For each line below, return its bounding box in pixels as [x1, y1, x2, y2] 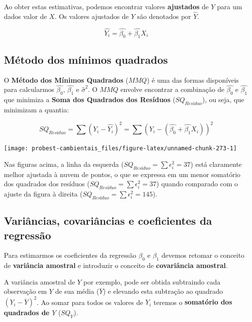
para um [217, 1, 242, 11]
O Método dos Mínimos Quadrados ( [4, 74, 129, 85]
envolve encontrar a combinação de [120, 84, 224, 94]
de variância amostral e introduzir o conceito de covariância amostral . [4, 260, 228, 270]
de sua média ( [55, 286, 100, 296]
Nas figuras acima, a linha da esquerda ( [4, 159, 124, 169]
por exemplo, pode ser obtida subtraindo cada [83, 276, 220, 286]
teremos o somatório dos [153, 297, 233, 307]
